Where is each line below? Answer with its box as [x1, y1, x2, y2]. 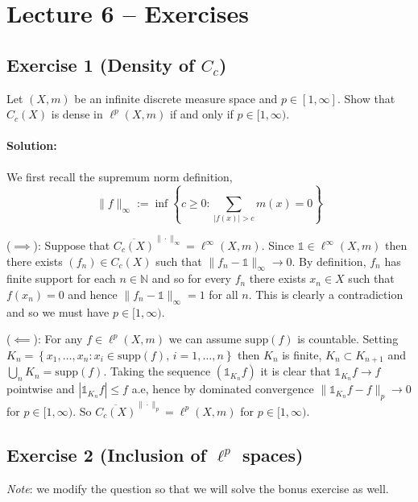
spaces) [242, 442, 304, 467]
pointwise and [6, 380, 75, 397]
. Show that [337, 89, 395, 106]
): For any [33, 330, 83, 347]
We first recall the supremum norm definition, [6, 168, 233, 185]
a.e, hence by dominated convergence [131, 380, 314, 397]
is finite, [282, 346, 322, 363]
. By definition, [292, 252, 366, 269]
